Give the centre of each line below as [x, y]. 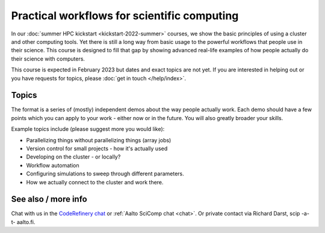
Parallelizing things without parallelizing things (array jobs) [99, 140]
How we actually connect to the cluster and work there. [95, 182]
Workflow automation [53, 165]
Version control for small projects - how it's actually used [97, 148]
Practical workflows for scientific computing [125, 16]
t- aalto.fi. [23, 222]
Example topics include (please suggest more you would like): [88, 129]
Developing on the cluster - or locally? [73, 157]
